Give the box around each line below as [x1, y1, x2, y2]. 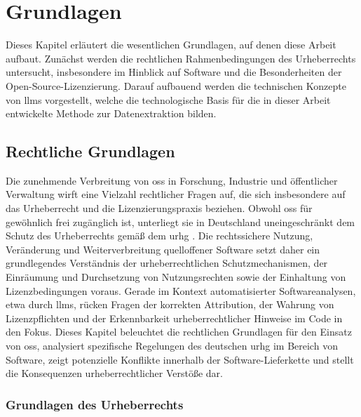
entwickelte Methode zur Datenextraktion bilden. [6, 106, 217, 121]
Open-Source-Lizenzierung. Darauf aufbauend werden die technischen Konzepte [6, 78, 346, 93]
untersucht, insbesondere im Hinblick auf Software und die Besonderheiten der [6, 65, 342, 79]
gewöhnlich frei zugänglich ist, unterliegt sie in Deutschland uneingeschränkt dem [6, 214, 355, 229]
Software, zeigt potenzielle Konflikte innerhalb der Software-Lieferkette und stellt [6, 352, 354, 366]
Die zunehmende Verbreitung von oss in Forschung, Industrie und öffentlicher [6, 173, 338, 187]
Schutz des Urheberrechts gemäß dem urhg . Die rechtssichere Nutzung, [6, 228, 313, 243]
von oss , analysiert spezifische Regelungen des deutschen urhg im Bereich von [6, 338, 338, 353]
